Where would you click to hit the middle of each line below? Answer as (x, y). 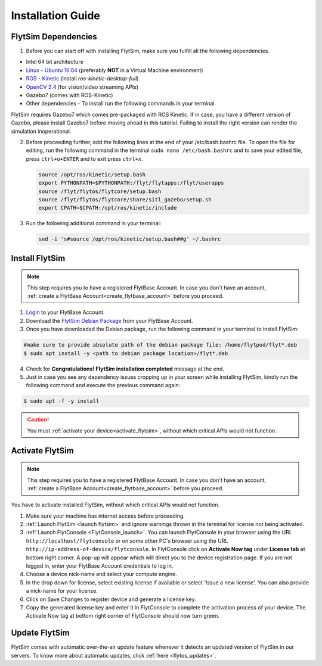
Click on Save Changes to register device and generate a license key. (111, 599)
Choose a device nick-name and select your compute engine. (101, 574)
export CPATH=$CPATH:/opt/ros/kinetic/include (108, 208)
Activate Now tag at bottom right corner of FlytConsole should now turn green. (123, 616)
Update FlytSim (40, 633)
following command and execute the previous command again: (103, 385)
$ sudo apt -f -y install (61, 401)
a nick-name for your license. (62, 591)
